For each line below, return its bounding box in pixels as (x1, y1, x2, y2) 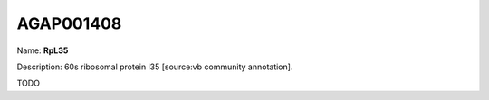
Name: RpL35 (16, 45, 69, 56)
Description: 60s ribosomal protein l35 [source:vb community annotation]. (16, 61, 293, 72)
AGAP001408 (16, 14, 122, 33)
